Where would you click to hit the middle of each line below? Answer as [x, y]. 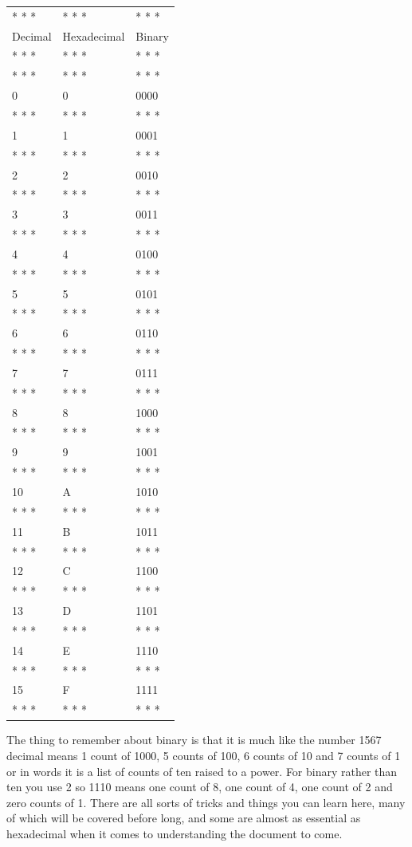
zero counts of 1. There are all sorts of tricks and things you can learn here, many [206, 802]
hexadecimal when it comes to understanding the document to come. [175, 833]
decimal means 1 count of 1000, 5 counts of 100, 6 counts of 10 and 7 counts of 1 [204, 755]
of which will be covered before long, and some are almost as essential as [184, 818]
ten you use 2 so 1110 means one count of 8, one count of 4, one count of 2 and [200, 787]
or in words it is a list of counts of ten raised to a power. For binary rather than [202, 771]
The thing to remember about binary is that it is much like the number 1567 [194, 740]
